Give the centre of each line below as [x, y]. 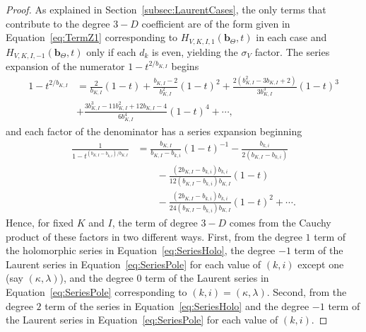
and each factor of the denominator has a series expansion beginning [154, 131]
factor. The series [292, 51]
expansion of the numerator [65, 66]
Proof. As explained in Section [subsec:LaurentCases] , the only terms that [166, 9]
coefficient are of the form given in [216, 23]
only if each [111, 51]
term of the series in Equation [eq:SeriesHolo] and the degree [177, 305]
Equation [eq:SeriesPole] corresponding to [96, 292]
